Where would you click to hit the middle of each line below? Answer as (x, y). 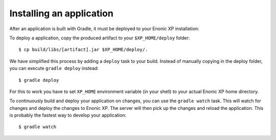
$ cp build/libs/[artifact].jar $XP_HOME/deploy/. (83, 50)
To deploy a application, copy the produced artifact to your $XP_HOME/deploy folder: (100, 38)
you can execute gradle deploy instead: (54, 68)
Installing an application (61, 13)
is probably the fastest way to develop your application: (68, 115)
